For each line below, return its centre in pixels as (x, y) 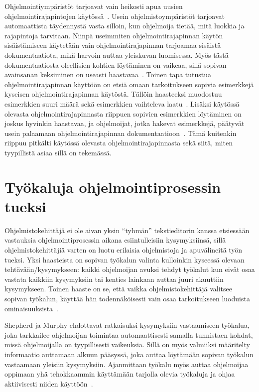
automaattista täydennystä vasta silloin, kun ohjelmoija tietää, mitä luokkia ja (125, 26)
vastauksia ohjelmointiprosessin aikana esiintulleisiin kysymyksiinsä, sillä (115, 240)
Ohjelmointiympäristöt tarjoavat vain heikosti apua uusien (94, 6)
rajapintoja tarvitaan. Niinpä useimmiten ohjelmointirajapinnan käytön (114, 35)
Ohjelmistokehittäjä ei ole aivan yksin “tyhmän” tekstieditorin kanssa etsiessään (127, 230)
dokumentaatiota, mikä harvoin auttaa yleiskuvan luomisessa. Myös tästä (117, 55)
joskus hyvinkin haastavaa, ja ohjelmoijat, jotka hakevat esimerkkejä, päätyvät (125, 123)
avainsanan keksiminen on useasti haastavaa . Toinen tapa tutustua (108, 74)
